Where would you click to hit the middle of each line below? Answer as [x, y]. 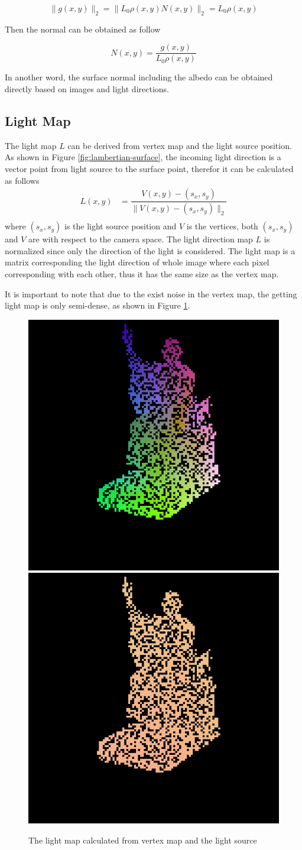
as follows [22, 180]
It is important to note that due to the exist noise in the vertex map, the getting [151, 293]
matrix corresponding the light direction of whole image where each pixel [137, 262]
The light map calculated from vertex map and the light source [143, 840]
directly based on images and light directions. [87, 89]
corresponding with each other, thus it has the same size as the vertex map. [142, 273]
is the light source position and [120, 226]
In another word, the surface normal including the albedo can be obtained [139, 77]
